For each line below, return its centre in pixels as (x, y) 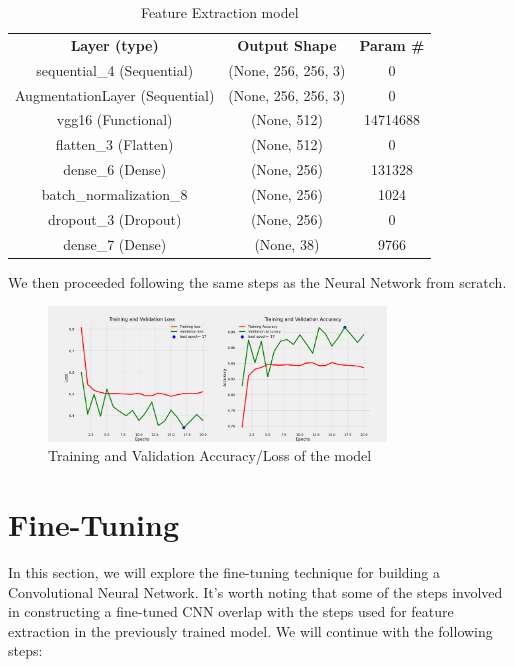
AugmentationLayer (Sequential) (115, 94)
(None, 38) (287, 243)
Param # (392, 44)
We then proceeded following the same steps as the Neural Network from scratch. (257, 281)
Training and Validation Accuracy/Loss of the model (210, 455)
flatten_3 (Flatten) (114, 144)
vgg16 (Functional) (114, 119)
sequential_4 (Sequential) (115, 69)
